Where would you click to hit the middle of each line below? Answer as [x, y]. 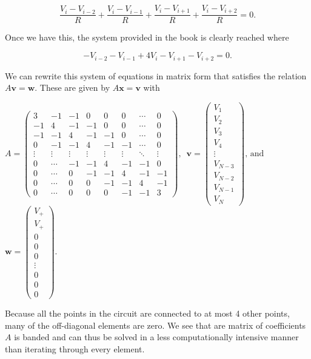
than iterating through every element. [75, 348]
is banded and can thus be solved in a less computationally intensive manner [156, 337]
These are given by [75, 87]
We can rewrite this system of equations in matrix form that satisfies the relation [156, 75]
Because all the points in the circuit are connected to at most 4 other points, [147, 313]
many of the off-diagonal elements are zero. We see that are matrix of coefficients [155, 325]
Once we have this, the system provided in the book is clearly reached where [147, 37]
